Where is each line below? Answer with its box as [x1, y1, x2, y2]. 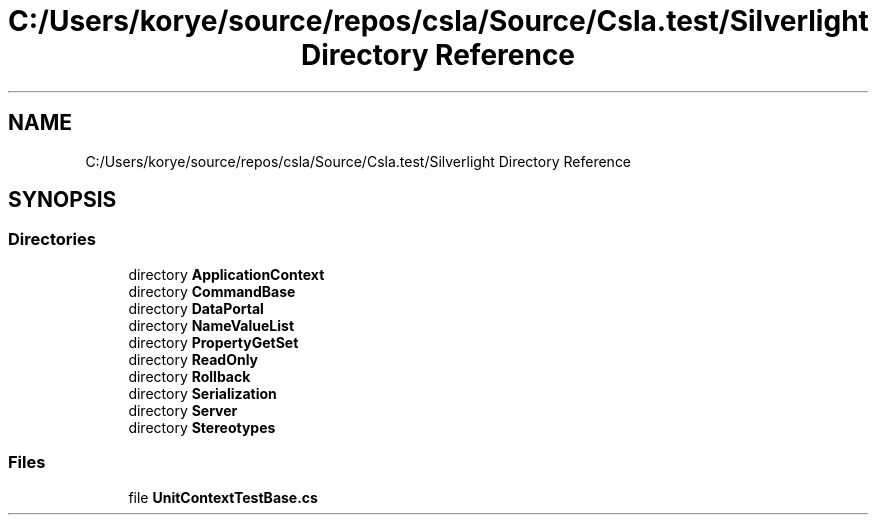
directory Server [128, 401, 238, 419]
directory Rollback [128, 367, 251, 385]
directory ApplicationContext [128, 265, 325, 283]
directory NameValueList [128, 316, 295, 334]
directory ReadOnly [128, 350, 259, 368]
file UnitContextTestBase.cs [128, 488, 318, 506]
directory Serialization [128, 384, 277, 402]
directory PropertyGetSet [128, 333, 299, 351]
